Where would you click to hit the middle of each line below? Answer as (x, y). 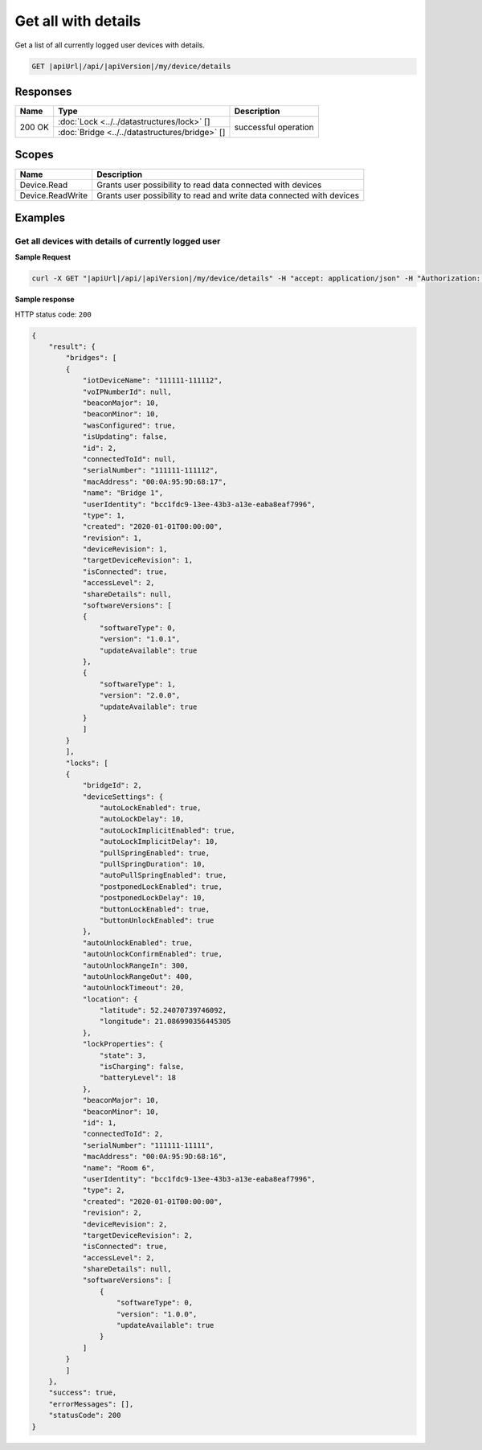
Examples (40, 217)
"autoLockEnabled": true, (150, 808)
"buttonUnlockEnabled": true (157, 920)
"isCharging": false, (142, 1067)
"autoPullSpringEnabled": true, (163, 875)
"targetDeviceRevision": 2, (137, 1235)
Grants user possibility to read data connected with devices (209, 185)
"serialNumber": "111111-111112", (150, 471)
